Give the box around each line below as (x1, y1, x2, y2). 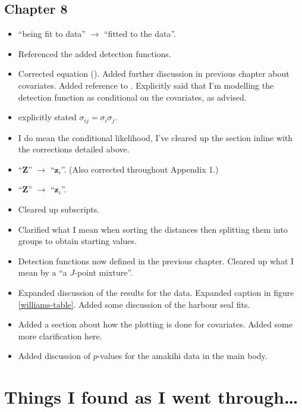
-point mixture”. (74, 266, 133, 279)
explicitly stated (18, 111, 77, 123)
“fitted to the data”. (104, 27, 176, 40)
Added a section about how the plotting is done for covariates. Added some (18, 318, 292, 330)
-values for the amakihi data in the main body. (97, 349, 268, 362)
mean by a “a (18, 266, 67, 279)
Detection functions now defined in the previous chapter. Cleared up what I (18, 254, 294, 267)
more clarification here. (18, 329, 102, 342)
